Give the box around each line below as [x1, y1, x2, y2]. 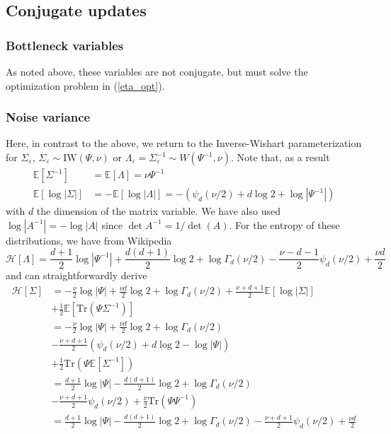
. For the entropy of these [229, 217, 340, 232]
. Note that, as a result [230, 150, 330, 164]
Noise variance [6, 108, 91, 126]
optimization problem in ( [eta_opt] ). [6, 78, 165, 93]
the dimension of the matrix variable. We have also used [36, 204, 280, 218]
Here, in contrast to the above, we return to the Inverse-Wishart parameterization [6, 136, 362, 151]
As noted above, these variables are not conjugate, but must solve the [6, 64, 308, 78]
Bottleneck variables [6, 36, 124, 54]
